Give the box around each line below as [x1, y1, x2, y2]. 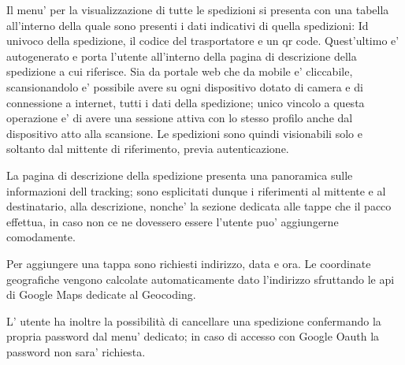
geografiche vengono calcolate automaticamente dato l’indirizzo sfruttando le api [6, 270, 395, 287]
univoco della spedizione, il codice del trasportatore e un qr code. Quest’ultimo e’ [6, 32, 399, 49]
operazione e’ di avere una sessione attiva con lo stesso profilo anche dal [6, 110, 353, 126]
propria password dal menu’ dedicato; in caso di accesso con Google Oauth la [6, 328, 380, 345]
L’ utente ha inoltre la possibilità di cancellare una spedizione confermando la [6, 312, 381, 329]
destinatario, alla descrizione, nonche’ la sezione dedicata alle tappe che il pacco [6, 198, 392, 214]
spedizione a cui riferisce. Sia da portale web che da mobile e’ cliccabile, [6, 63, 353, 80]
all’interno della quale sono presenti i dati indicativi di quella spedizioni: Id [6, 17, 369, 33]
